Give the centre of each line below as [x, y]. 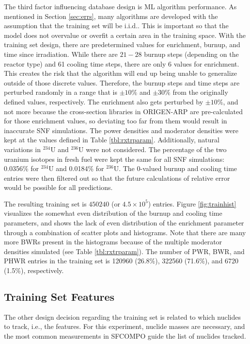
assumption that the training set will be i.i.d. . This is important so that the [116, 26]
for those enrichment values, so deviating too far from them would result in [116, 121]
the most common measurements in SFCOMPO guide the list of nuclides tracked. [125, 336]
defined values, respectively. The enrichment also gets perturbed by [104, 101]
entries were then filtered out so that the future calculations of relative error [117, 178]
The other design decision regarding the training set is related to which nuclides [123, 317]
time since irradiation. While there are [61, 54]
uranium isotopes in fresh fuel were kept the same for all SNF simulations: [114, 159]
